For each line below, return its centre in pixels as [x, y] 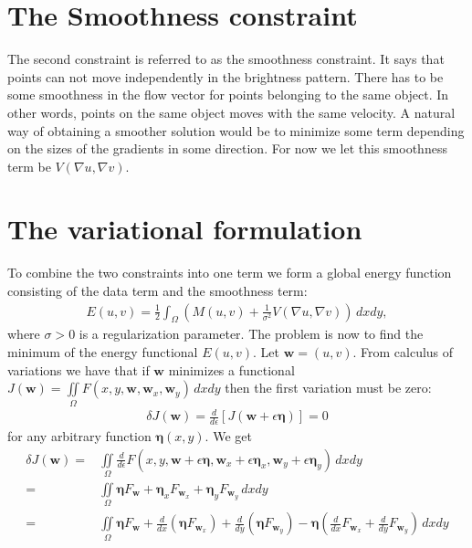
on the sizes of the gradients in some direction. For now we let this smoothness [227, 148]
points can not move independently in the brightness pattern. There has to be [226, 76]
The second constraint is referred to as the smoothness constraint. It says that [226, 59]
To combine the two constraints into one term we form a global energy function [230, 273]
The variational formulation [185, 229]
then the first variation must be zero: [328, 388]
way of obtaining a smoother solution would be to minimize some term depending [236, 130]
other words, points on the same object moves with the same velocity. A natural [231, 112]
